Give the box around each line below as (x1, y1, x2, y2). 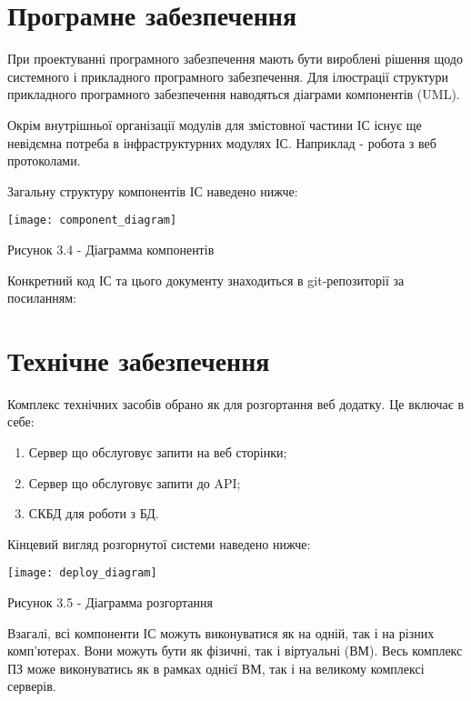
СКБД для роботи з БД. (28, 504, 159, 523)
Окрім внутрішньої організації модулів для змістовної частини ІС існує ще (7, 115, 422, 134)
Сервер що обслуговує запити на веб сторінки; (28, 443, 287, 462)
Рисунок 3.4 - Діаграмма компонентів (7, 239, 215, 258)
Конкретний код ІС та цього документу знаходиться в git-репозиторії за (7, 270, 405, 289)
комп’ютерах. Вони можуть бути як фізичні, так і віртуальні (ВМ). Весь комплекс (7, 641, 463, 660)
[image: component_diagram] (7, 214, 177, 227)
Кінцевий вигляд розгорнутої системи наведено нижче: (7, 534, 311, 553)
